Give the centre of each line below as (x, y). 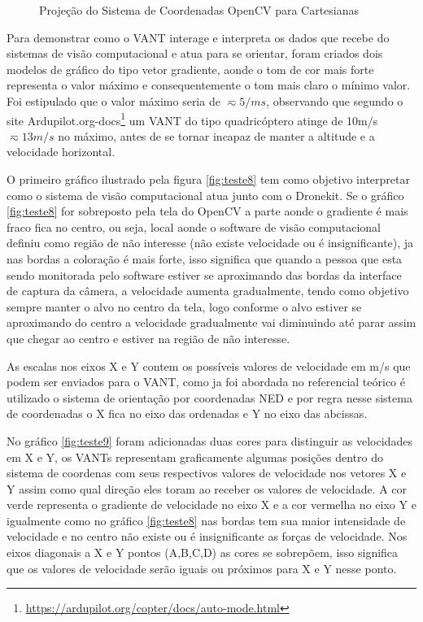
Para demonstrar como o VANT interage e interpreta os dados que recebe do (198, 37)
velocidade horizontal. (61, 152)
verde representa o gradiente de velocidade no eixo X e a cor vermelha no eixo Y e (211, 505)
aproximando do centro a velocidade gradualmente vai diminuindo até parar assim (211, 322)
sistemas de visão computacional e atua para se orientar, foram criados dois (195, 53)
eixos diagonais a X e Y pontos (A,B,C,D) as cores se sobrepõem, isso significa (203, 552)
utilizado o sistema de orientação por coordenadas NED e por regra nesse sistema (209, 397)
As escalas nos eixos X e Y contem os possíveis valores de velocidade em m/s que (209, 365)
